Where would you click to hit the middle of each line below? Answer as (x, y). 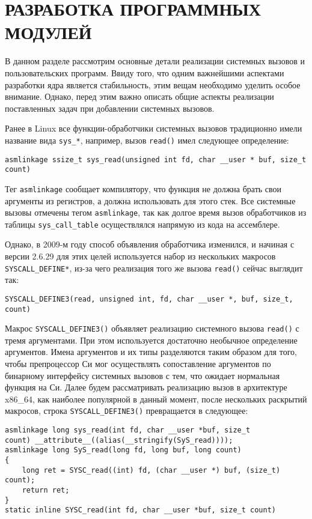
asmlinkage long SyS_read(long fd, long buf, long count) (123, 450)
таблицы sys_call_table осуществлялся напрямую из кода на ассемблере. (142, 224)
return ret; (46, 490)
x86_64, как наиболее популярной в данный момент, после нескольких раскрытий (156, 399)
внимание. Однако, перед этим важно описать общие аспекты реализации (139, 96)
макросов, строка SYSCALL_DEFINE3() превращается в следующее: (127, 411)
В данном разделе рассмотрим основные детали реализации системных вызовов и (155, 61)
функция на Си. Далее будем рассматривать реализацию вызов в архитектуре (146, 387)
